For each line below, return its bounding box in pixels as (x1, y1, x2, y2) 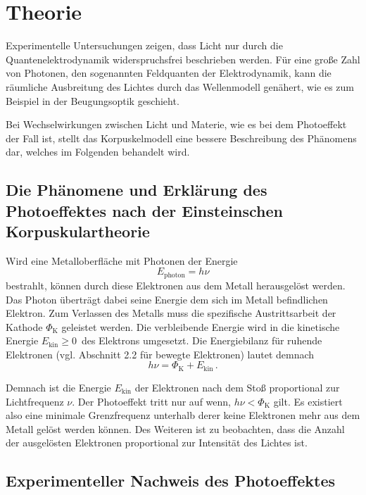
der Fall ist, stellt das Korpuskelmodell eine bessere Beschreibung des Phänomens (6, 130, 357, 145)
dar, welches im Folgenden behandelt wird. (6, 144, 190, 159)
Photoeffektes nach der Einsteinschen (6, 199, 283, 221)
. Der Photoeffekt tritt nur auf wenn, (72, 394, 231, 408)
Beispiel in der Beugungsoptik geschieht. (6, 93, 179, 108)
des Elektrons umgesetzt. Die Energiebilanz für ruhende (81, 333, 322, 348)
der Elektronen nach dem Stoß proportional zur (134, 380, 340, 394)
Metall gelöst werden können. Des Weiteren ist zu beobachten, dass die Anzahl (6, 421, 345, 436)
